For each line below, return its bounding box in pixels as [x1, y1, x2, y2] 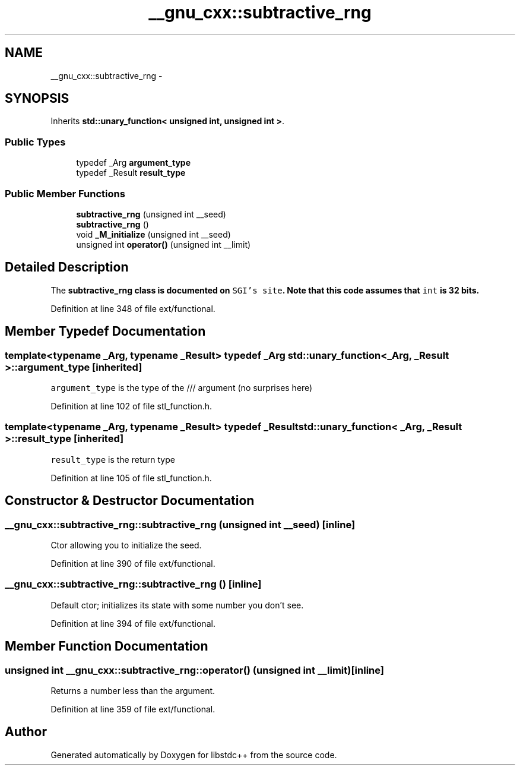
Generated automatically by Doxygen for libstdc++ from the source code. [50, 749, 337, 760]
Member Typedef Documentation [5, 324, 206, 339]
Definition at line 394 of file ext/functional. [50, 618, 215, 629]
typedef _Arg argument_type [76, 157, 191, 168]
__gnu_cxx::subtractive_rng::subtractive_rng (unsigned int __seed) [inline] [5, 518, 356, 531]
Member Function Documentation [5, 639, 208, 654]
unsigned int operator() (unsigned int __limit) [76, 239, 251, 250]
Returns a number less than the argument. [50, 685, 215, 696]
